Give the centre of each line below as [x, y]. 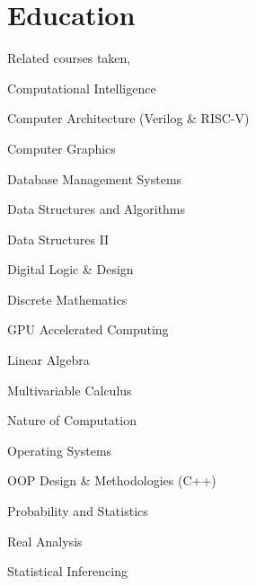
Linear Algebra [49, 360]
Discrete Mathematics [67, 299]
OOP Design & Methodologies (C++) [112, 480]
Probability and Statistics [78, 511]
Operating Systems [60, 450]
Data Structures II [58, 239]
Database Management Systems [95, 178]
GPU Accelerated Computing [88, 329]
